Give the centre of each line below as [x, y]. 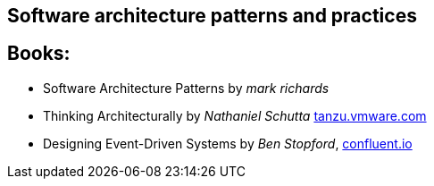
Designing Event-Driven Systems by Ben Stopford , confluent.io [228, 143]
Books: [39, 54]
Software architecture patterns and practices [212, 16]
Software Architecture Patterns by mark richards [186, 88]
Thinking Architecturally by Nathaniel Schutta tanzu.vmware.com [235, 115]
